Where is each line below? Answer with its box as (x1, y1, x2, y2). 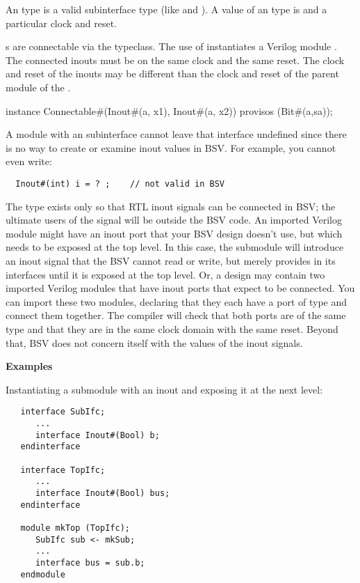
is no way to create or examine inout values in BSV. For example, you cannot (6, 140, 336, 155)
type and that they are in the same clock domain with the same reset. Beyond (6, 321, 338, 336)
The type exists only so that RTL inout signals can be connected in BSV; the (6, 199, 336, 213)
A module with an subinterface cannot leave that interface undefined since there (6, 127, 347, 141)
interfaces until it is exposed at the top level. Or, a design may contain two (6, 267, 325, 281)
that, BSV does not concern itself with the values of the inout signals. (6, 335, 303, 350)
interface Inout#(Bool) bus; (35, 488, 170, 498)
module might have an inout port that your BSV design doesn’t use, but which (6, 226, 343, 240)
